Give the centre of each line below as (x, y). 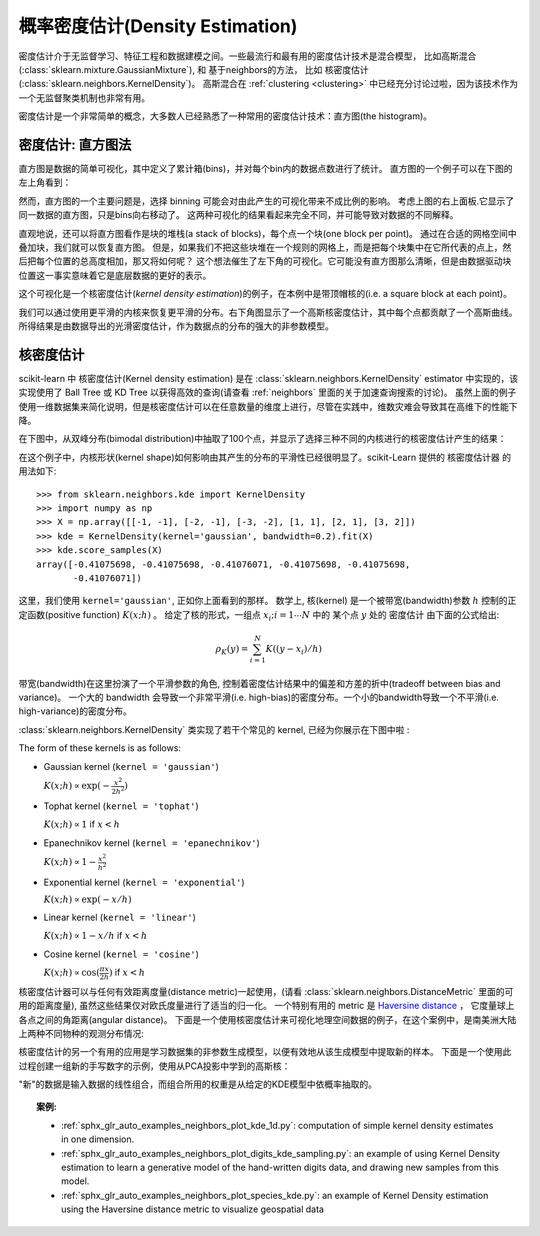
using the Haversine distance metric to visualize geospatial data (193, 1209)
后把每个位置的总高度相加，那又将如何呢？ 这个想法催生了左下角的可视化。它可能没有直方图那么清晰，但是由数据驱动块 (265, 261)
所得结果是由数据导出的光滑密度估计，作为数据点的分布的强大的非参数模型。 (176, 326)
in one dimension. (98, 1139)
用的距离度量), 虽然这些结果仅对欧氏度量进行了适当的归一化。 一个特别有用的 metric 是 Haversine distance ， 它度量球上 (266, 1006)
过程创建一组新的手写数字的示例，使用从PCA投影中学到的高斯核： (154, 1066)
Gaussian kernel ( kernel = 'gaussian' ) (131, 766)
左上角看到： (45, 182)
